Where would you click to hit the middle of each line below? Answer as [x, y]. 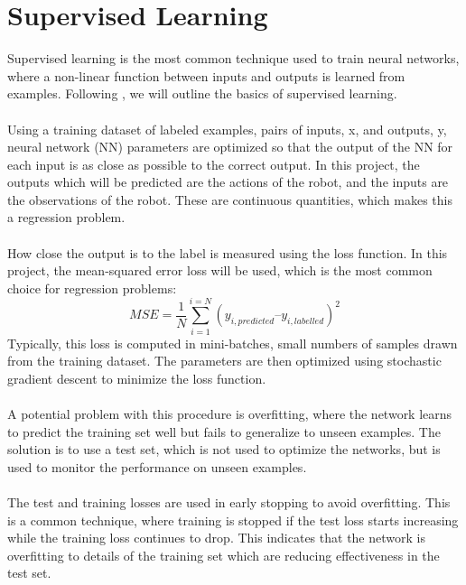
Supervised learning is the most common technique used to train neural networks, [233, 58]
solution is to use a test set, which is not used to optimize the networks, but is [224, 449]
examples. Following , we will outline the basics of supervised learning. [202, 93]
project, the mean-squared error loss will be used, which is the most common [220, 270]
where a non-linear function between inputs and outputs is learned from [206, 75]
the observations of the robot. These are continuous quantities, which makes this [230, 199]
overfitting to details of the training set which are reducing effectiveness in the [224, 555]
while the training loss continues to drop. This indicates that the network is [216, 538]
